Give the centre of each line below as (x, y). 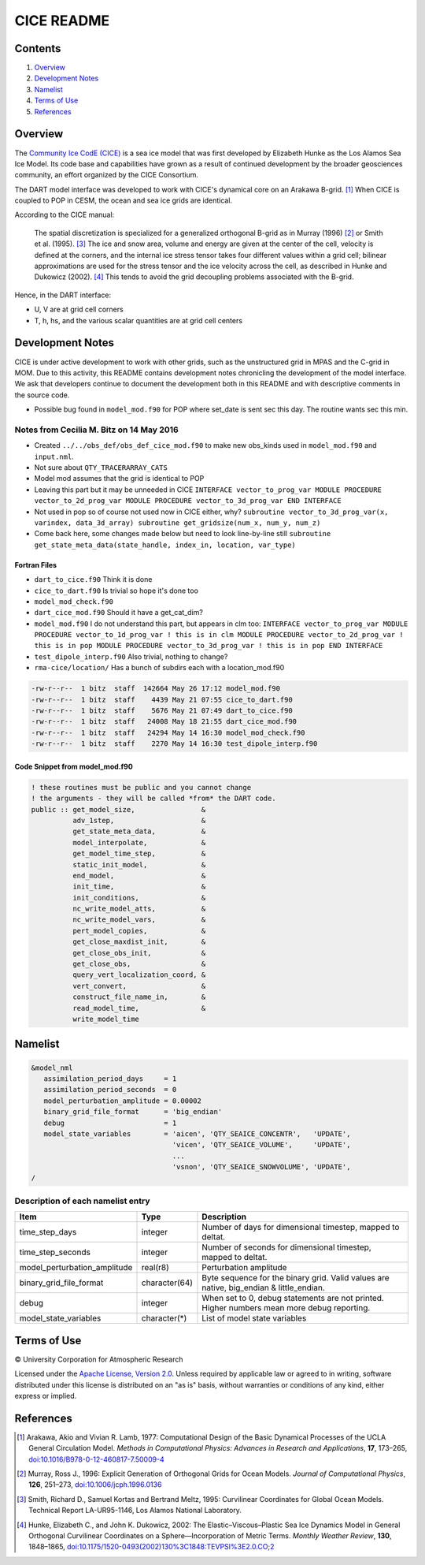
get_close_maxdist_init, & (139, 942)
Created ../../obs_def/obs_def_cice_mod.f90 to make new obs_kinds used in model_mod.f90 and (205, 445)
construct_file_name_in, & (139, 997)
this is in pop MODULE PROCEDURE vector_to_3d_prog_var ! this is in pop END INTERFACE (209, 646)
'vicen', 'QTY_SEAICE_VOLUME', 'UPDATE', (261, 1145)
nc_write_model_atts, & (139, 909)
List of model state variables (254, 1318)
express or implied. (46, 1395)
